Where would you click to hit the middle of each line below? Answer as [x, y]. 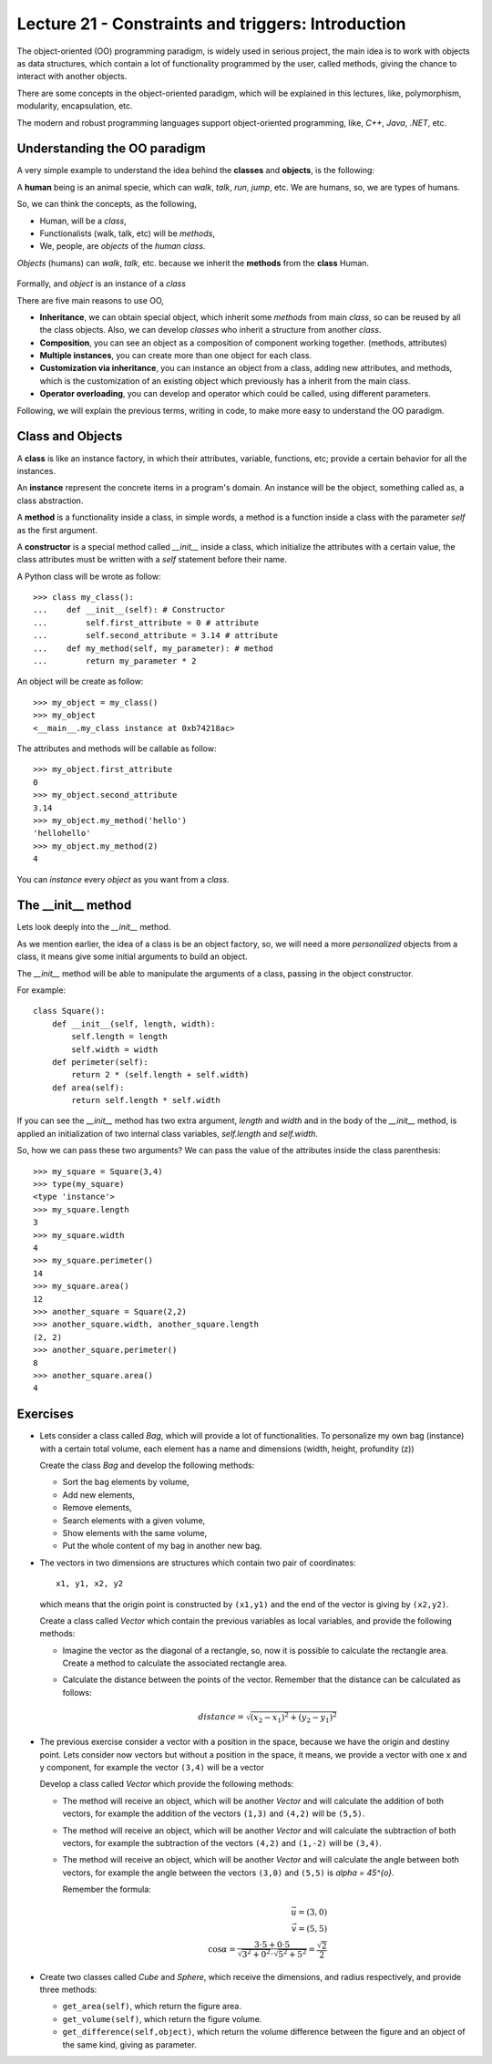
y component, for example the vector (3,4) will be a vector [152, 1767]
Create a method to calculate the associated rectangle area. [174, 1663]
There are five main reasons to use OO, [90, 300]
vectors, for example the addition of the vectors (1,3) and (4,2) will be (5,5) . [214, 1813]
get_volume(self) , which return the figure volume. [162, 2018]
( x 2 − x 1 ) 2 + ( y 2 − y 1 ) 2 [293, 1718]
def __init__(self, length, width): [133, 1024]
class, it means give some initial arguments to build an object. [132, 956]
